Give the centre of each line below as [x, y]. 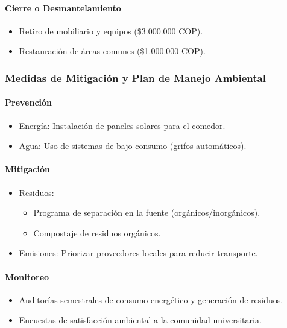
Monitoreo [27, 276]
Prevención [29, 102]
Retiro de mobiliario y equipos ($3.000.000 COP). [111, 30]
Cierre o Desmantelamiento [63, 8]
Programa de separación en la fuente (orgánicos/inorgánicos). [147, 213]
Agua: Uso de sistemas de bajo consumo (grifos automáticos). [133, 146]
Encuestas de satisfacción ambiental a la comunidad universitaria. [140, 320]
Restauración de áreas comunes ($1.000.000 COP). [112, 51]
